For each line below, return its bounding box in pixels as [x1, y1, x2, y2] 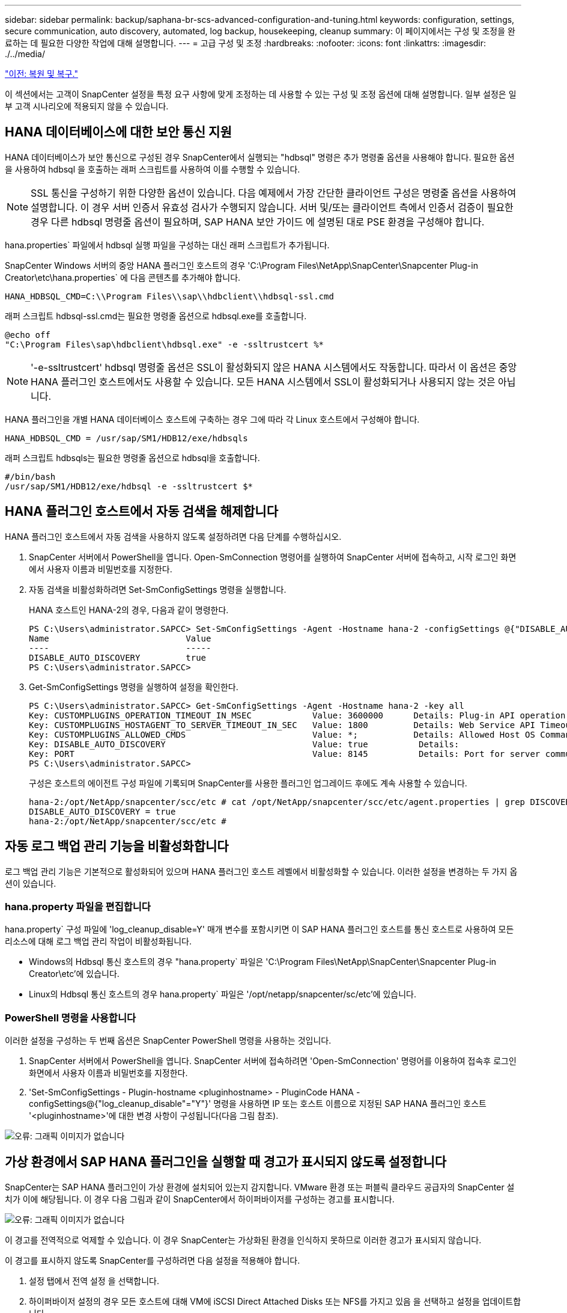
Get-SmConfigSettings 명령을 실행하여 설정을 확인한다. [29, 681, 238, 692]
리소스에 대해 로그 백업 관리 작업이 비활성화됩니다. [5, 936, 192, 947]
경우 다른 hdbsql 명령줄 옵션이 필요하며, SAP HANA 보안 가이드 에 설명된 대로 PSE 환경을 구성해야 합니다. [31, 215, 485, 228]
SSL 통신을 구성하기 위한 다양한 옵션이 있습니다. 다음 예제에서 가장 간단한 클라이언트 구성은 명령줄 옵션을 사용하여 [31, 186, 517, 199]
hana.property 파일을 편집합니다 [5, 900, 151, 913]
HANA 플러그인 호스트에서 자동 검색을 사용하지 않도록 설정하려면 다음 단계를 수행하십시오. [5, 531, 342, 542]
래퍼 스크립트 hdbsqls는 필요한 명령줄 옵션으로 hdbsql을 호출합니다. [5, 452, 260, 463]
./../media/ [5, 49, 45, 59]
